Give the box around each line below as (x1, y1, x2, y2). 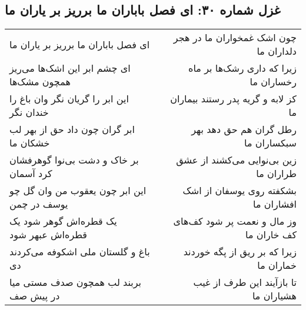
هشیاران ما (252, 289, 297, 303)
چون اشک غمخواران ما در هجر (173, 31, 297, 45)
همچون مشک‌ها (9, 75, 71, 89)
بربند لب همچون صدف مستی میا (9, 275, 142, 289)
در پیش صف (9, 289, 60, 303)
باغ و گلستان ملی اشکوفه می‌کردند (9, 245, 150, 259)
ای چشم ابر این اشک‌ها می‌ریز (9, 61, 131, 75)
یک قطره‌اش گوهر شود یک (9, 214, 117, 228)
